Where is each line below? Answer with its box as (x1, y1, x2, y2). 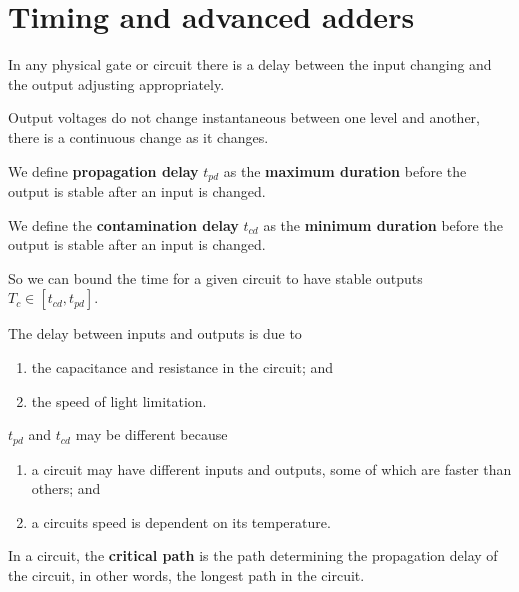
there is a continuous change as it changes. (8, 126, 269, 147)
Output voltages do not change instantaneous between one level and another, (8, 107, 480, 128)
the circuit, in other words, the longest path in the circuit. (8, 564, 365, 585)
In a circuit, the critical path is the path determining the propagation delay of (8, 545, 498, 566)
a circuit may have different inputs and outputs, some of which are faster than (31, 458, 512, 479)
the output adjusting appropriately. (8, 73, 225, 94)
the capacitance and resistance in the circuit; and (31, 356, 334, 377)
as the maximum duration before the (223, 160, 467, 181)
